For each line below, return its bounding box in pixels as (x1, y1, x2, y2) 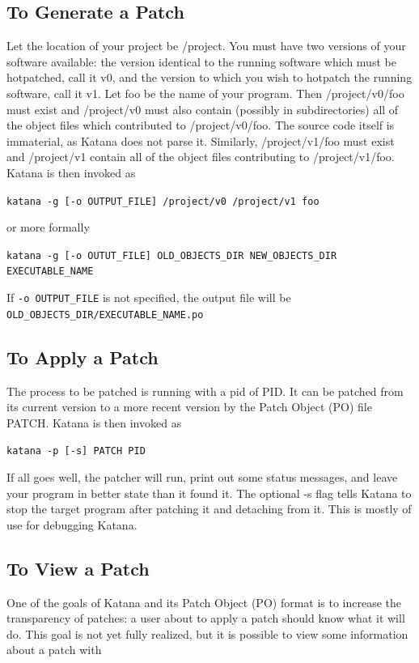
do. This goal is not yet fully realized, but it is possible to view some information (6, 625, 408, 642)
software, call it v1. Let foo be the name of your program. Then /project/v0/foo (6, 84, 404, 101)
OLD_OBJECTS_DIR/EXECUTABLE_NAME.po (6, 308, 204, 321)
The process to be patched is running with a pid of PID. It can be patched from (6, 382, 404, 399)
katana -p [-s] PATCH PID (6, 445, 146, 457)
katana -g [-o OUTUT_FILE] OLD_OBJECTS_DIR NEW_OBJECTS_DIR (6, 249, 337, 261)
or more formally (6, 219, 90, 236)
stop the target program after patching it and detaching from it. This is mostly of (6, 500, 412, 517)
